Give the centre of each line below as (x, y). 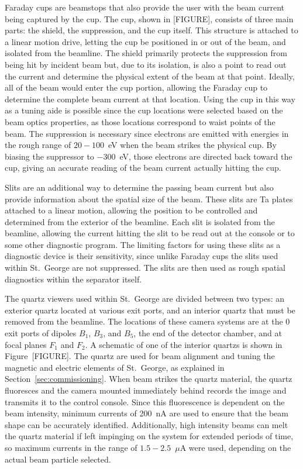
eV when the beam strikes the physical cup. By (192, 145)
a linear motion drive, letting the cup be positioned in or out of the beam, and (145, 41)
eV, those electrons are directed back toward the (206, 156)
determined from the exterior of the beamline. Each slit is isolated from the (140, 221)
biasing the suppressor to (49, 156)
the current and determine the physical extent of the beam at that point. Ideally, (150, 76)
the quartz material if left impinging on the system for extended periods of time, (149, 436)
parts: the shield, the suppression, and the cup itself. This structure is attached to (151, 30)
